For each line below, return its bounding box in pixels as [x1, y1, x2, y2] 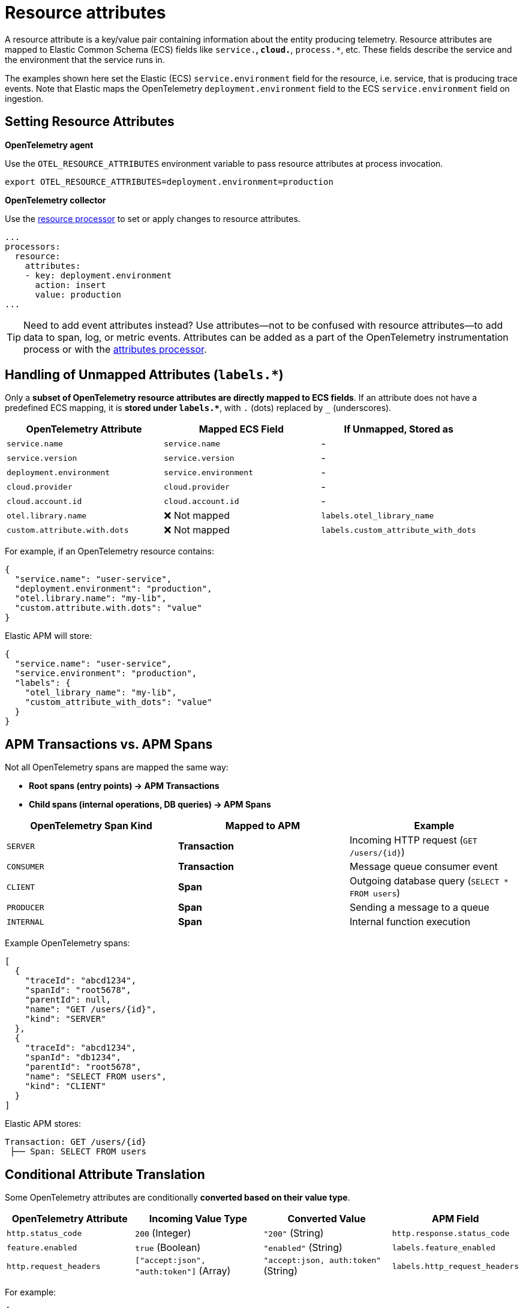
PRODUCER [7, 902, 44, 912]
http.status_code [7, 1228, 82, 1238]
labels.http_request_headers [392, 1262, 519, 1271]
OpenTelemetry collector [5, 194, 106, 205]
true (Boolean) [135, 1241, 201, 1254]
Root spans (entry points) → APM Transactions [29, 781, 220, 791]
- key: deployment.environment [25, 270, 172, 280]
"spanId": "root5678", [25, 985, 131, 995]
